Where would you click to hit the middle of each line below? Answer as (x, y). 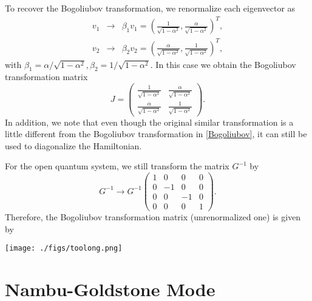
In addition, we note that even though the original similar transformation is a (149, 122)
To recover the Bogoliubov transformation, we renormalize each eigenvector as (150, 8)
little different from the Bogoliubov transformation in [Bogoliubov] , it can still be (156, 134)
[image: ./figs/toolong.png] (64, 249)
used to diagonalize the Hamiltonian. (73, 145)
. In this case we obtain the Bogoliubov (223, 64)
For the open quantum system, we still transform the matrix (117, 166)
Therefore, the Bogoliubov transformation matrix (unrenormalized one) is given (153, 217)
